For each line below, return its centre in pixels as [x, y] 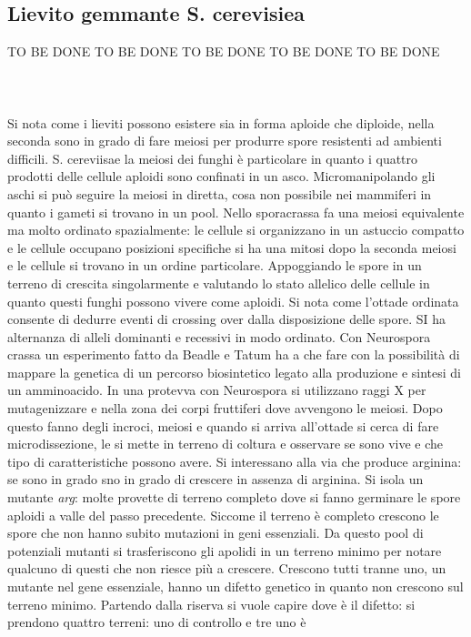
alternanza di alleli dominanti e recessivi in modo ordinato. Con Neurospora [219, 336]
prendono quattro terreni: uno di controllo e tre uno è [157, 622]
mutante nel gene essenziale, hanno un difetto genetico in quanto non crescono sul [235, 586]
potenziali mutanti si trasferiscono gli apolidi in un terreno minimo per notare [225, 550]
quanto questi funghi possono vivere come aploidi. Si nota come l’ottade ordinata [233, 301]
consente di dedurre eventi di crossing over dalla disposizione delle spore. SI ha [227, 319]
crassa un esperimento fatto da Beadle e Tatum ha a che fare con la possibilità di [234, 354]
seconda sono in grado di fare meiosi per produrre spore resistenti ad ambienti [225, 141]
